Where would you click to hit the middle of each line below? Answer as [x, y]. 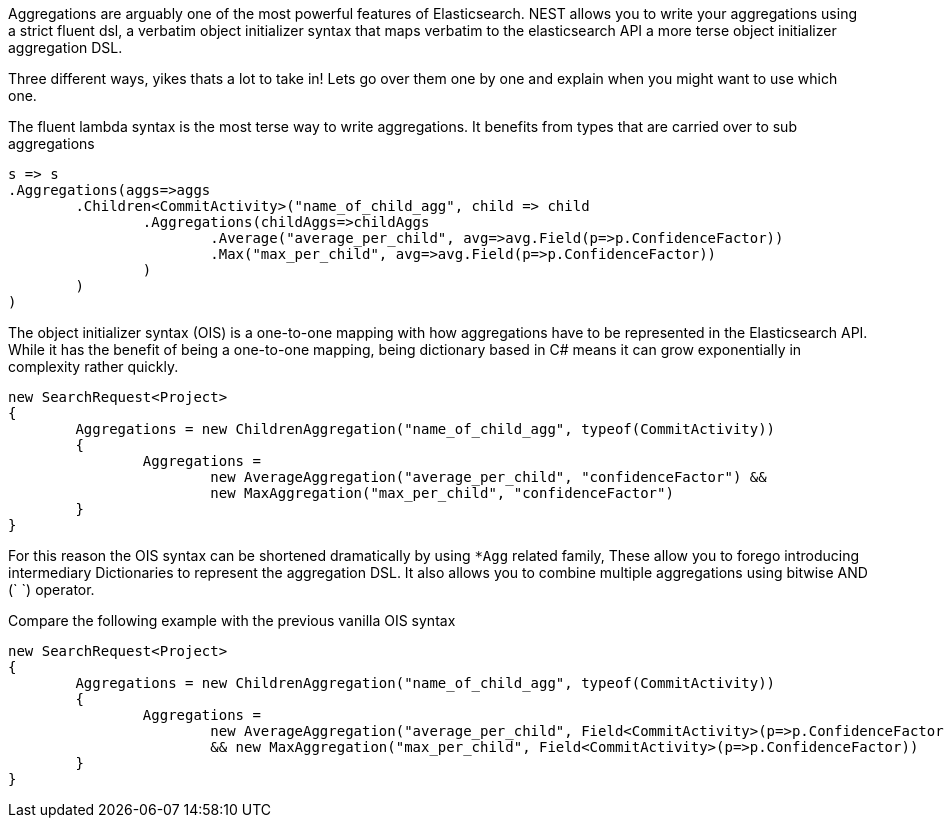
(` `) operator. [51, 589]
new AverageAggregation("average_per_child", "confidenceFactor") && [488, 477]
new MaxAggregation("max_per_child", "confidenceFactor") [442, 493]
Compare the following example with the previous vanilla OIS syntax [232, 620]
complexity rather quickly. [93, 366]
